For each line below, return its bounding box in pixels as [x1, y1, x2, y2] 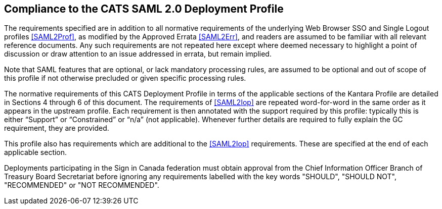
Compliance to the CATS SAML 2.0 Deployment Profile [4, 3, 284, 15]
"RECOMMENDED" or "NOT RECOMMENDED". [4, 181, 159, 190]
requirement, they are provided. [4, 124, 109, 133]
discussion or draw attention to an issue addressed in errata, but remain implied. [4, 49, 272, 59]
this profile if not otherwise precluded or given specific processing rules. [4, 74, 246, 83]
